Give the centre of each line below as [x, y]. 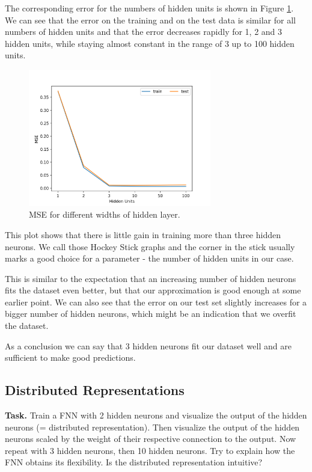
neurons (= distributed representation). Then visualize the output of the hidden [152, 427]
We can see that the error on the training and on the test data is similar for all [150, 20]
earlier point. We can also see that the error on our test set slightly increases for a [156, 302]
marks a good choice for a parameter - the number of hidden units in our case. [149, 258]
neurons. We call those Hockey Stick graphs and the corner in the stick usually [150, 246]
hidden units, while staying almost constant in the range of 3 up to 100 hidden [150, 43]
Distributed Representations [95, 390]
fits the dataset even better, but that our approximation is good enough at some [153, 290]
